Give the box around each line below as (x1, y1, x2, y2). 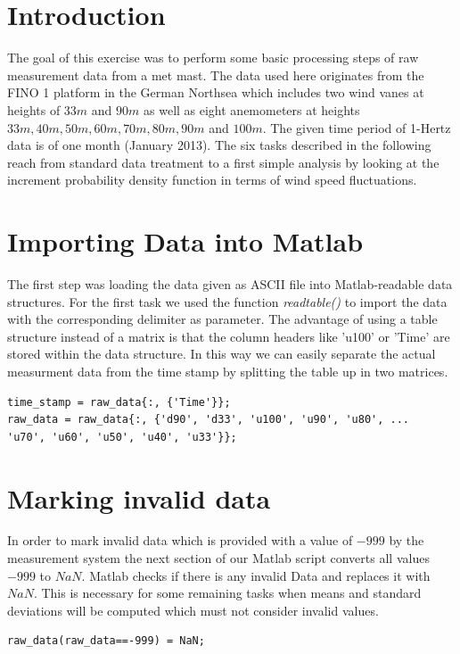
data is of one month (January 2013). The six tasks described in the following (7, 136, 431, 154)
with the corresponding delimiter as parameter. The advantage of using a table (7, 310, 438, 328)
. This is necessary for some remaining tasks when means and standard (33, 584, 422, 602)
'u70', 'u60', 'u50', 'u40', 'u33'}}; (7, 430, 237, 443)
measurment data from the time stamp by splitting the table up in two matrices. (7, 361, 448, 380)
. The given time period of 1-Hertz (262, 118, 451, 137)
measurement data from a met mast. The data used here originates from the (7, 65, 424, 84)
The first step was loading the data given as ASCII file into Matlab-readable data (7, 275, 453, 293)
